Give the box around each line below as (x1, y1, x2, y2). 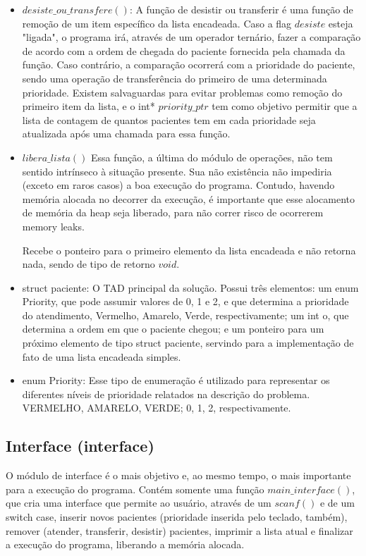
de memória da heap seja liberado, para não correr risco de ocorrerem (22, 205, 324, 220)
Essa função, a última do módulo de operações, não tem (90, 149, 333, 164)
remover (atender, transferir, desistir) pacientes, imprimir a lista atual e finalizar (6, 523, 353, 538)
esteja (328, 16, 353, 30)
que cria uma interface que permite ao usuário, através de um (6, 495, 272, 510)
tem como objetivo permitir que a (212, 99, 358, 113)
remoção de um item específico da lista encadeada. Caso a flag (22, 16, 292, 30)
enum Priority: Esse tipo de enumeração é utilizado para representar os (22, 373, 330, 388)
